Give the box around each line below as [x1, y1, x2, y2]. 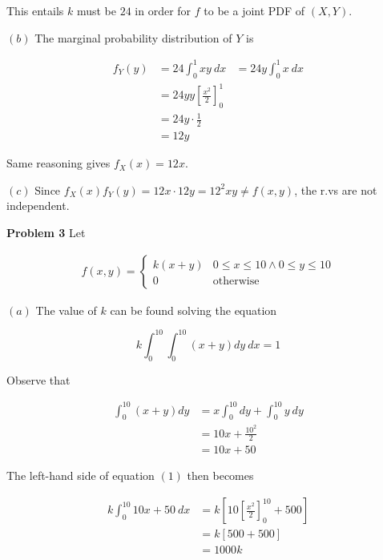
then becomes [187, 467, 254, 484]
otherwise [212, 275, 260, 287]
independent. [6, 197, 70, 214]
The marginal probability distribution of [34, 29, 232, 46]
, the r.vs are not [294, 181, 377, 198]
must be [76, 2, 117, 18]
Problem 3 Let [6, 224, 86, 241]
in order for [135, 2, 191, 18]
